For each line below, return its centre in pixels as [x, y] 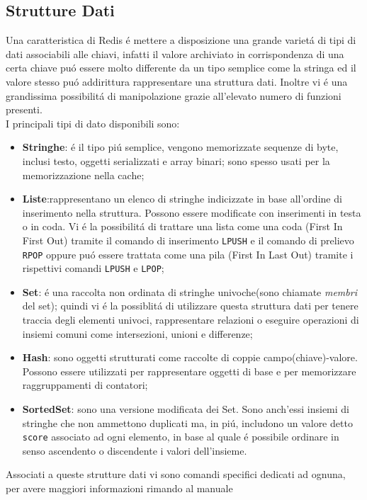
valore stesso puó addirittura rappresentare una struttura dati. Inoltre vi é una [177, 81]
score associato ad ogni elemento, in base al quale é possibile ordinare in [181, 437]
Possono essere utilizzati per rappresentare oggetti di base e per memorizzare [189, 371]
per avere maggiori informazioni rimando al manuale [119, 488]
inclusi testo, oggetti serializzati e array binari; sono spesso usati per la [176, 160]
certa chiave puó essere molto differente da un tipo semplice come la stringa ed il [181, 68]
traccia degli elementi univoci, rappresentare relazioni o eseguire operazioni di [191, 320]
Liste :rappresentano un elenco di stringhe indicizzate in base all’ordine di [182, 199]
